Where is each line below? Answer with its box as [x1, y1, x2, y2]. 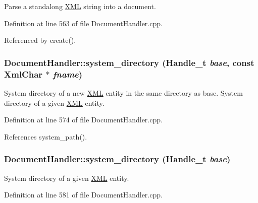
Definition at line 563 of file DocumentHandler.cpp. [4, 18, 163, 28]
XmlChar [4, 67, 43, 80]
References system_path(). [4, 131, 87, 142]
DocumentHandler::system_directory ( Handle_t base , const [4, 56, 254, 69]
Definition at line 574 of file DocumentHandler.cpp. [4, 114, 163, 125]
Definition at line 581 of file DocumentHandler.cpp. [4, 189, 163, 200]
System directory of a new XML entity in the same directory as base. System [4, 87, 243, 98]
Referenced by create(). [4, 35, 76, 45]
